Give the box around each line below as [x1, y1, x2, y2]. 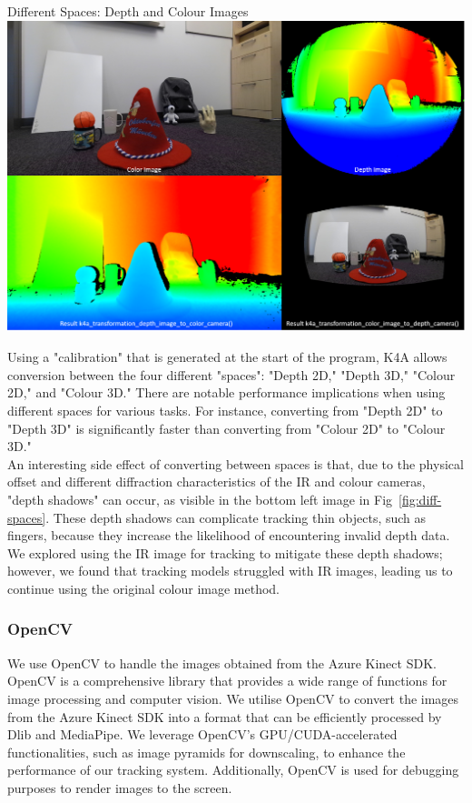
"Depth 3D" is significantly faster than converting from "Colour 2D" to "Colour [7, 418, 446, 437]
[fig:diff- [398, 490, 442, 508]
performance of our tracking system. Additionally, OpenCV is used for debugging [7, 760, 459, 779]
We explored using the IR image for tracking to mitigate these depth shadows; [7, 543, 443, 562]
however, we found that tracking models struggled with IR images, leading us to [7, 561, 453, 580]
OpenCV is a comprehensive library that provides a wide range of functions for [7, 671, 447, 690]
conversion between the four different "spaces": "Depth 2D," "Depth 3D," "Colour [7, 365, 456, 384]
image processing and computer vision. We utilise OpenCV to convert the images [7, 688, 459, 708]
